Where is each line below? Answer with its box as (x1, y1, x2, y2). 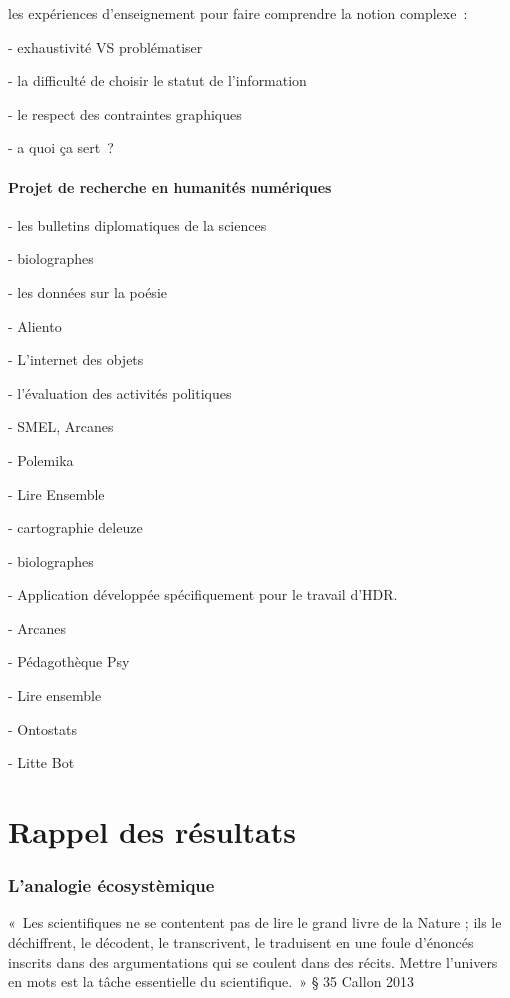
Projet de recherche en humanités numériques (8, 176, 332, 197)
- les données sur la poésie (8, 281, 167, 302)
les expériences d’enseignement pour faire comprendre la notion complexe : (8, 3, 468, 23)
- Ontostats (8, 718, 77, 739)
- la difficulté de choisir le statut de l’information (8, 70, 307, 91)
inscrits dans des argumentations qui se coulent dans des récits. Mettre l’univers (8, 951, 498, 972)
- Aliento (8, 315, 62, 336)
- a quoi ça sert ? (8, 137, 114, 158)
